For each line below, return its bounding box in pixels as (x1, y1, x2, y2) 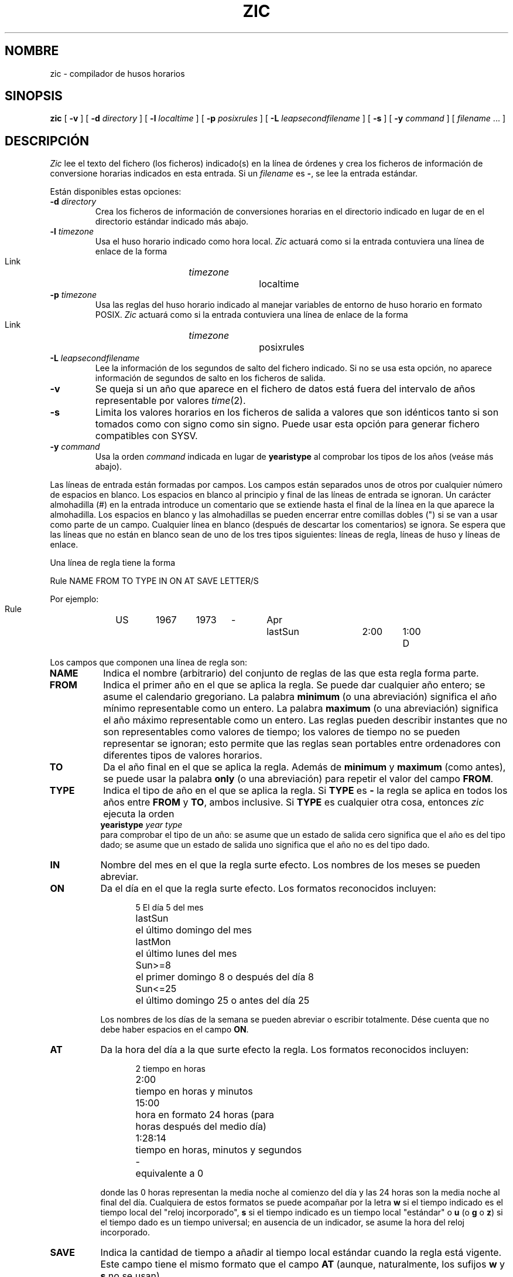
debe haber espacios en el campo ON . (100, 1024, 249, 1035)
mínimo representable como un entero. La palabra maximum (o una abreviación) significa (103, 702, 498, 715)
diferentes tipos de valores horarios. (103, 749, 262, 762)
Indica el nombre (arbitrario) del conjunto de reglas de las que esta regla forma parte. (103, 667, 479, 680)
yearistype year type (100, 820, 183, 830)
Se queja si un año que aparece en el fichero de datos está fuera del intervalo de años (95, 383, 476, 395)
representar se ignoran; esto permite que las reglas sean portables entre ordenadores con (103, 738, 501, 750)
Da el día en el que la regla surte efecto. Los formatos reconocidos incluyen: (100, 882, 436, 895)
